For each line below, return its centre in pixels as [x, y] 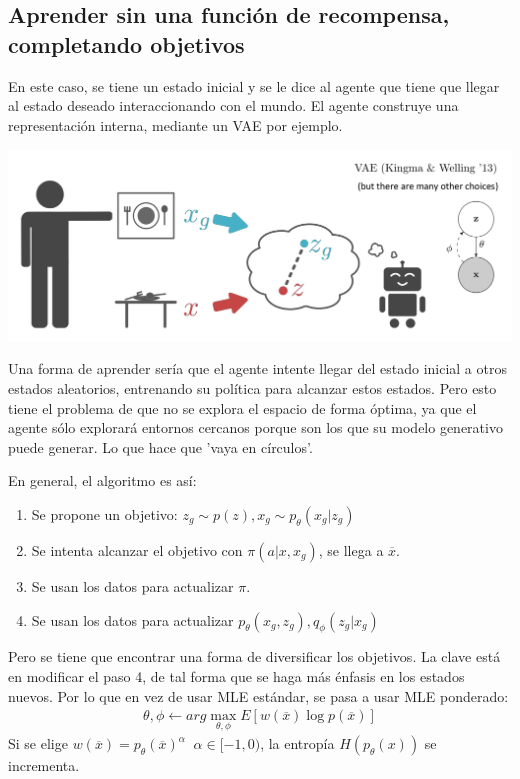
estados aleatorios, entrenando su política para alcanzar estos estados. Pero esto [252, 388]
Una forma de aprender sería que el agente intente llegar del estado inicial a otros [257, 368]
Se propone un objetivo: [104, 513]
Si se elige [38, 743]
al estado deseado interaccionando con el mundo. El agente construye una [233, 105]
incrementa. [44, 765]
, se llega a [351, 549]
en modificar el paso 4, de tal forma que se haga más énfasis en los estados [236, 675]
